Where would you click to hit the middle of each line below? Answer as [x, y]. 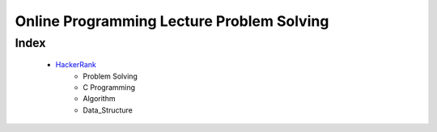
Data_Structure [108, 110]
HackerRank [76, 65]
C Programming [109, 87]
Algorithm [99, 99]
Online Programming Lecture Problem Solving [172, 21]
